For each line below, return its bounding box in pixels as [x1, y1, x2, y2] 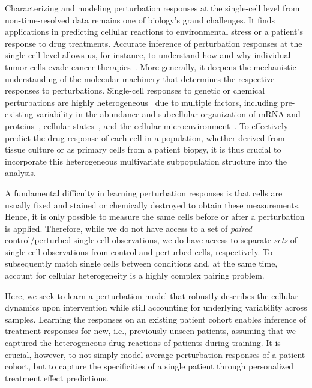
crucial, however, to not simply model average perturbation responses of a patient [5, 348, 305, 360]
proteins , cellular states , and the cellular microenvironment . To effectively [5, 119, 289, 132]
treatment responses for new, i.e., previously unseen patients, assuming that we [5, 324, 296, 337]
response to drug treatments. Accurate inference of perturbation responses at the [5, 37, 302, 49]
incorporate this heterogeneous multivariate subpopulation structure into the [5, 154, 287, 167]
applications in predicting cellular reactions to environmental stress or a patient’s [5, 25, 303, 38]
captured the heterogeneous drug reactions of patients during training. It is [5, 336, 281, 349]
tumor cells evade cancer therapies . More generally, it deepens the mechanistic [5, 60, 296, 73]
